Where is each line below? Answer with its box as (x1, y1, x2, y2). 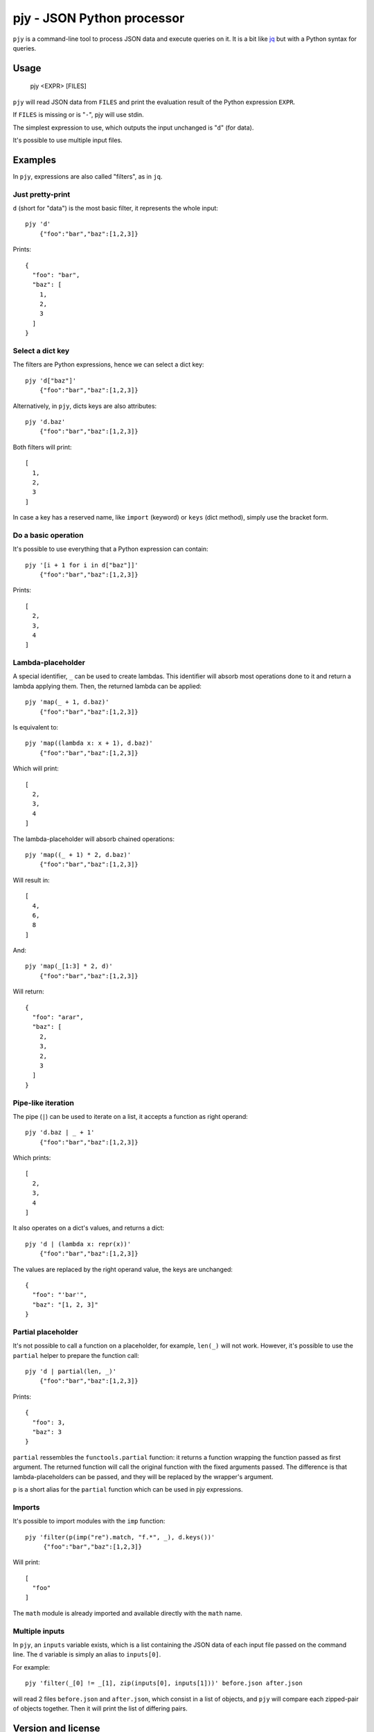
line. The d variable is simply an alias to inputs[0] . (12, 1650, 161, 1659)
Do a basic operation (12, 530, 84, 540)
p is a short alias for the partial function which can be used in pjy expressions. (12, 1485, 243, 1493)
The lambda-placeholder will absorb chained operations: (12, 835, 175, 843)
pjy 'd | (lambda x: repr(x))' (25, 1240, 132, 1248)
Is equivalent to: (12, 723, 59, 732)
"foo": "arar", (32, 1014, 84, 1021)
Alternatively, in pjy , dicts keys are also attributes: (12, 402, 157, 410)
